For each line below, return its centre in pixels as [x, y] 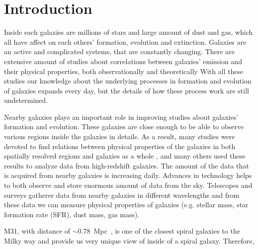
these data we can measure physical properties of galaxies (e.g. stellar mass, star [126, 205]
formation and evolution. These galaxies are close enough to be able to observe [124, 126]
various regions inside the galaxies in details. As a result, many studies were [120, 136]
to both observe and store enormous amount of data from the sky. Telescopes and [128, 185]
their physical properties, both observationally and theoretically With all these [124, 71]
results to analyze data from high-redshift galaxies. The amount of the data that [127, 165]
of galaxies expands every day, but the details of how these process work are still [127, 90]
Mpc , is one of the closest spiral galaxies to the [167, 231]
